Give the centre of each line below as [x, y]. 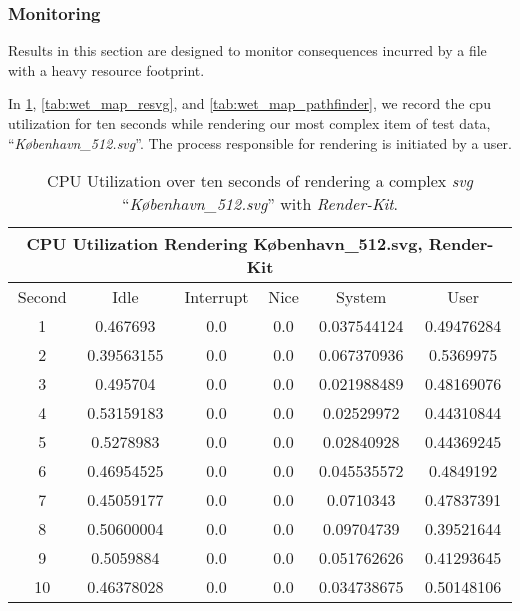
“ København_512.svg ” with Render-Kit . [260, 204]
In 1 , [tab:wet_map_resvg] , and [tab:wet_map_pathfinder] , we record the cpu [249, 103]
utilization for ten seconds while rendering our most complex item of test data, [249, 123]
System [361, 297]
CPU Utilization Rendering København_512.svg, [224, 244]
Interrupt [216, 297]
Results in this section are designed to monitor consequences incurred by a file [247, 50]
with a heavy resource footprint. [106, 69]
